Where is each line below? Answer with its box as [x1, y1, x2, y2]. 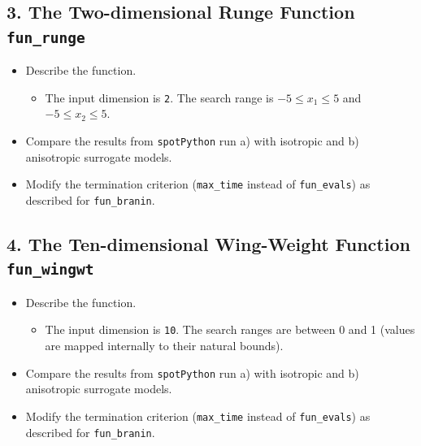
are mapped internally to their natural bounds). [45, 337, 284, 353]
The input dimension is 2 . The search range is [45, 89, 274, 106]
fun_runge [7, 28, 85, 46]
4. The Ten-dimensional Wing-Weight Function [7, 231, 410, 256]
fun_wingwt [7, 261, 94, 279]
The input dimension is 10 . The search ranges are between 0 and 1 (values [45, 321, 415, 338]
